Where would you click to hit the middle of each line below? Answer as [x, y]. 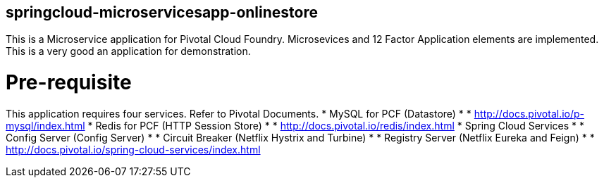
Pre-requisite [69, 83]
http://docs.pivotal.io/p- [529, 113]
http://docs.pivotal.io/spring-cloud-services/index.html [133, 149]
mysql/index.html [45, 125]
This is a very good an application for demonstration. [128, 51]
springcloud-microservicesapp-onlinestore [162, 12]
